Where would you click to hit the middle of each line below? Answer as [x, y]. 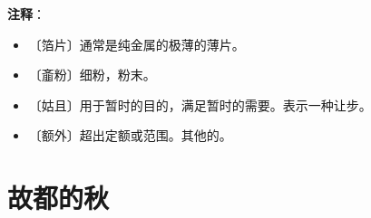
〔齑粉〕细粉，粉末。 [92, 75]
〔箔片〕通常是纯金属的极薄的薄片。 [137, 44]
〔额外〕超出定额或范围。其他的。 [130, 135]
